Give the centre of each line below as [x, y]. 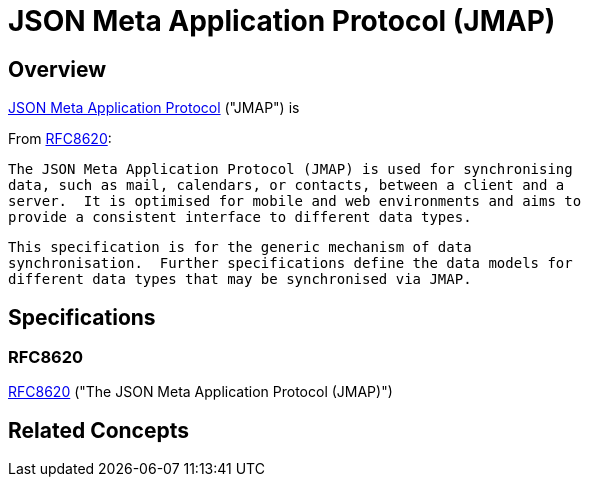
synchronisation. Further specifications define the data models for [290, 263]
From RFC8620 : [60, 139]
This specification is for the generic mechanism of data [240, 247]
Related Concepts [99, 430]
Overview [57, 69]
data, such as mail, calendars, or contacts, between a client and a [286, 185]
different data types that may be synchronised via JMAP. [240, 279]
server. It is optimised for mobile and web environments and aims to [295, 201]
